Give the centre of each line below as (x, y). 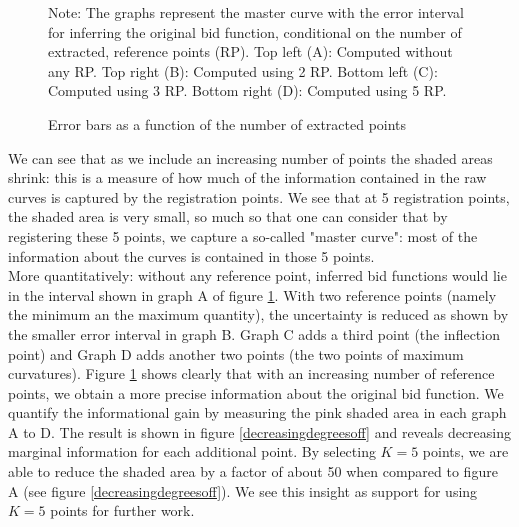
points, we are (465, 451)
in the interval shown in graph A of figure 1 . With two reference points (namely (252, 294)
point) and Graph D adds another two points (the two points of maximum (236, 353)
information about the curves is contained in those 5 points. (191, 255)
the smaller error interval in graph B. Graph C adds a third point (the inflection (254, 333)
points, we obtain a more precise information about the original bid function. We (256, 392)
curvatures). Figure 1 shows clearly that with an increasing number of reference (251, 373)
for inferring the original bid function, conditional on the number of (255, 31)
